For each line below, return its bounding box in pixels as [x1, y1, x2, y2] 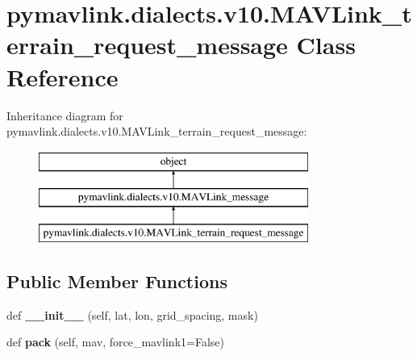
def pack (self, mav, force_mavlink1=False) [6, 333, 224, 350]
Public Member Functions [6, 269, 227, 294]
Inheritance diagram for [6, 107, 123, 124]
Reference [6, 60, 119, 93]
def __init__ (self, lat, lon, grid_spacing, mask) [6, 306, 258, 323]
